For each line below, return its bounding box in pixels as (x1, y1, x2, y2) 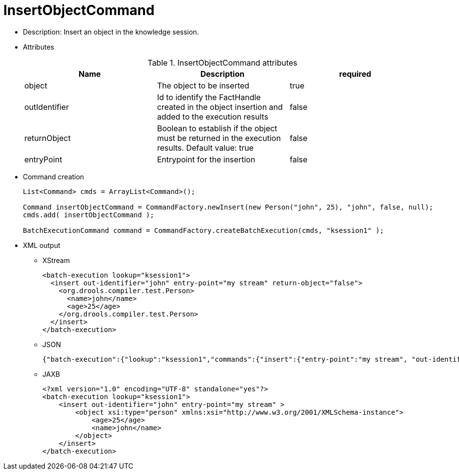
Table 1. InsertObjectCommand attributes (147, 57, 297, 68)
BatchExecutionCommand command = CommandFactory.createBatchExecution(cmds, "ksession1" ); (23, 226, 384, 234)
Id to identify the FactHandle (157, 92, 261, 102)
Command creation (23, 172, 84, 181)
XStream (42, 256, 70, 264)
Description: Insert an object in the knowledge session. (23, 27, 199, 36)
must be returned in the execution (157, 133, 281, 143)
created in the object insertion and (157, 102, 283, 112)
